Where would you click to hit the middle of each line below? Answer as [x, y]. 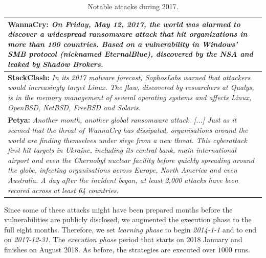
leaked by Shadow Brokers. [56, 64]
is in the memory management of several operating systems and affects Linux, [129, 97]
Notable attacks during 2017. [133, 6]
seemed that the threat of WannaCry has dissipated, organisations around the [128, 130]
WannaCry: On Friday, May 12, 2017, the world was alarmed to [124, 24]
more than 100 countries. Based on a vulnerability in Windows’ [123, 44]
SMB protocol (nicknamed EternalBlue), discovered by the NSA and [130, 54]
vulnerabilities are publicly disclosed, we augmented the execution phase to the [128, 219]
